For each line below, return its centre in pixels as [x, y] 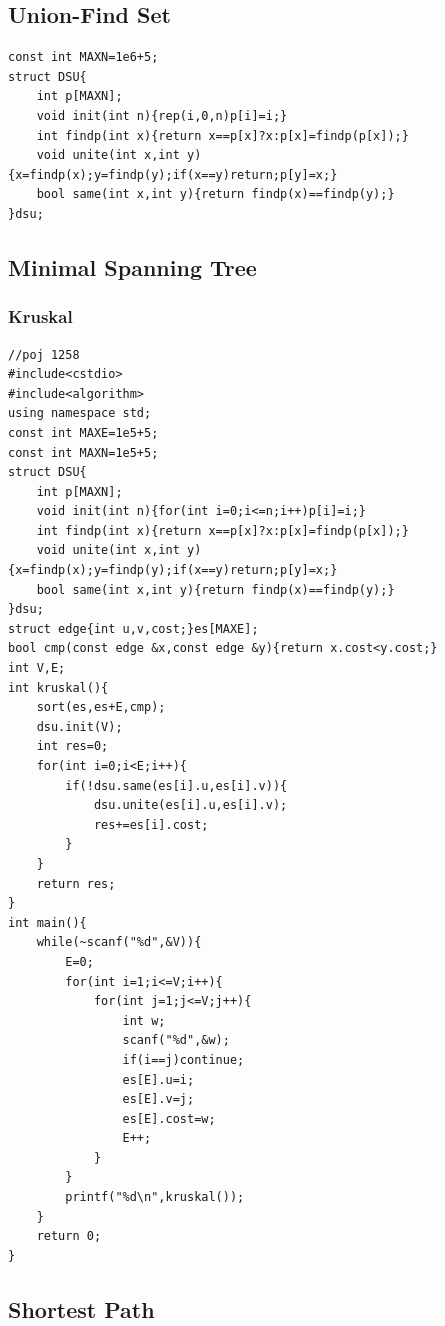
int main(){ [47, 922]
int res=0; [72, 746]
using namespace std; [80, 413]
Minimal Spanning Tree [132, 266]
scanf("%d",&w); [176, 1040]
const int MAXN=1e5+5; [83, 452]
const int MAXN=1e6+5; [83, 57]
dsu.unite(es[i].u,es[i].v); [190, 805]
